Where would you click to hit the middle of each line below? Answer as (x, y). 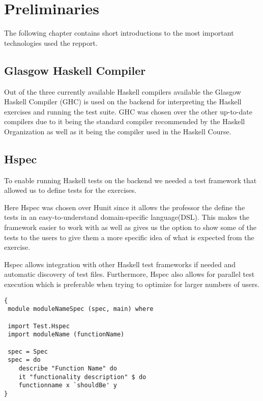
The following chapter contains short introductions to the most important (119, 33)
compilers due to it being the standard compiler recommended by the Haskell (125, 121)
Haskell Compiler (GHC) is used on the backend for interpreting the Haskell (123, 102)
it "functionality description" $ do (82, 377)
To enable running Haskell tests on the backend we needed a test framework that (130, 180)
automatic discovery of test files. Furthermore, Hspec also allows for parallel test (129, 274)
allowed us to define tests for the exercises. (70, 190)
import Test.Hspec (39, 326)
